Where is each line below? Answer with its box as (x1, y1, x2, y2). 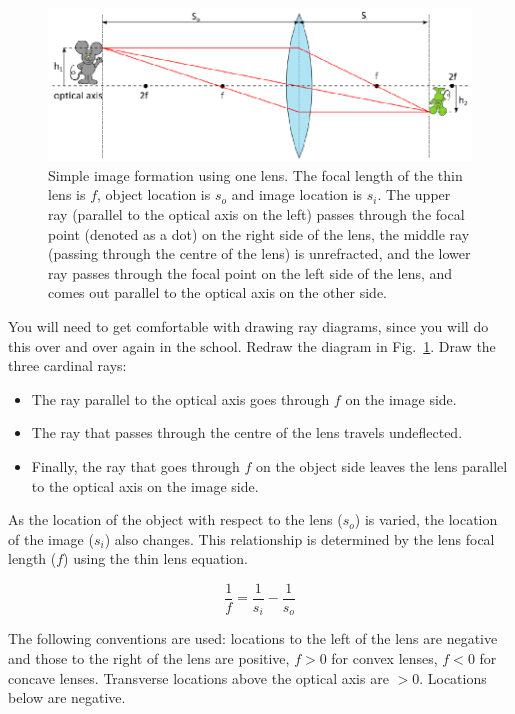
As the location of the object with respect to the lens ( (8, 509, 343, 530)
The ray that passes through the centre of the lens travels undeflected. (31, 422, 463, 443)
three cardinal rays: (8, 355, 127, 376)
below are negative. (8, 687, 126, 708)
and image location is (231, 184, 363, 205)
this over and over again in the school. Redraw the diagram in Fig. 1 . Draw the (8, 335, 496, 356)
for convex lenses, (331, 648, 438, 668)
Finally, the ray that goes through (31, 455, 240, 476)
